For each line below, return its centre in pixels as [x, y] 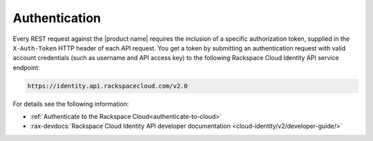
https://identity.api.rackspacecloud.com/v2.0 [107, 86]
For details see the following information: [71, 104]
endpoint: [27, 67]
